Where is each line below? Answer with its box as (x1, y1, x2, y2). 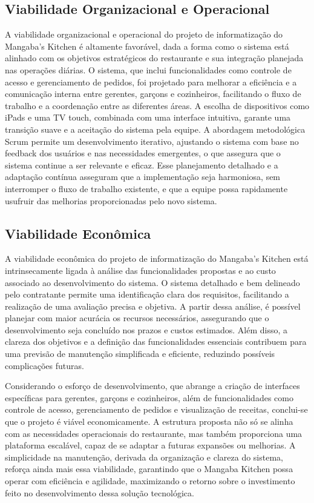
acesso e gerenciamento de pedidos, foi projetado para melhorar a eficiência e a (5, 75, 297, 88)
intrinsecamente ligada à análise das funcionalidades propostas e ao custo (5, 264, 276, 276)
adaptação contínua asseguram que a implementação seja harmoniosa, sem (5, 170, 281, 183)
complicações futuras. (5, 359, 84, 371)
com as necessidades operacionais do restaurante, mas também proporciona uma (5, 427, 303, 439)
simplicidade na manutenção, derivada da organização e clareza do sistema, (5, 450, 283, 463)
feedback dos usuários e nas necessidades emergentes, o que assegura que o (5, 147, 281, 159)
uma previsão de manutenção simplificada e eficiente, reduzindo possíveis (5, 347, 275, 360)
